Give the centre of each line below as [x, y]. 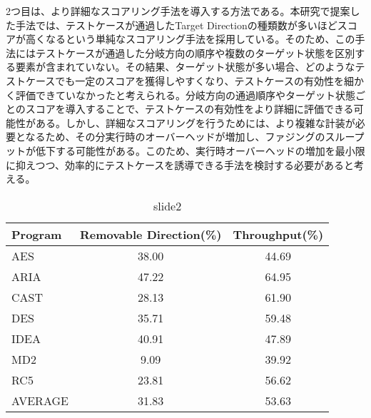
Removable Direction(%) [151, 234]
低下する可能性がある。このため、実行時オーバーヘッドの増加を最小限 [200, 150]
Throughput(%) [278, 234]
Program [37, 234]
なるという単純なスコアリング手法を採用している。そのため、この [200, 39]
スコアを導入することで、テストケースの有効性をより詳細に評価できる [189, 109]
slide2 [167, 205]
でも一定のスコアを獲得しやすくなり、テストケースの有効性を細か [209, 80]
